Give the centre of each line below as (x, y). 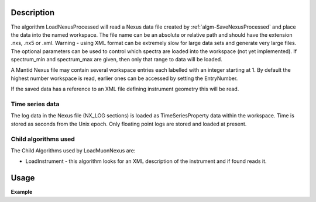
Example (22, 192)
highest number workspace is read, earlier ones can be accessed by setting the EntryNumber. (124, 78)
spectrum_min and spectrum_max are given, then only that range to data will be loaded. (116, 60)
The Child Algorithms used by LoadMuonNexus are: (73, 150)
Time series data (35, 104)
